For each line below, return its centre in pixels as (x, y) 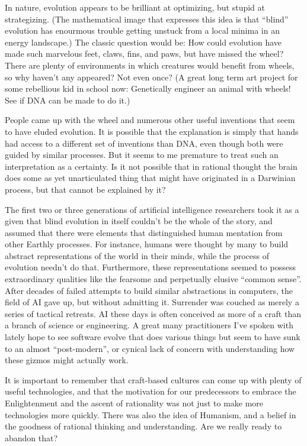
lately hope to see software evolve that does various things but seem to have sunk (153, 337)
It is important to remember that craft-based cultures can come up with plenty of (153, 379)
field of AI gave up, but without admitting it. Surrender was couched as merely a (152, 302)
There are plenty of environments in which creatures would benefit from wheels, (150, 65)
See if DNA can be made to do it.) (68, 100)
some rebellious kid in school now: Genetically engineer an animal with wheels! (148, 88)
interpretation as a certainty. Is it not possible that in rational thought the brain (151, 166)
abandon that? (31, 437)
